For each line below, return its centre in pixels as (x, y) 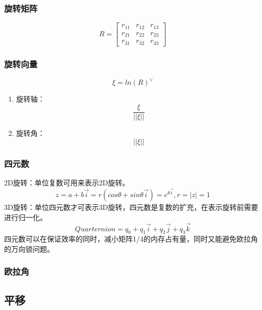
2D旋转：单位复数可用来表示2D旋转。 (67, 182)
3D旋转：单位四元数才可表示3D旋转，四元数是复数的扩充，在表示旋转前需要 (131, 207)
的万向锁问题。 (29, 248)
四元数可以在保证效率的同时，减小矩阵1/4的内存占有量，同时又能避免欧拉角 (131, 239)
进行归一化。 (26, 217)
